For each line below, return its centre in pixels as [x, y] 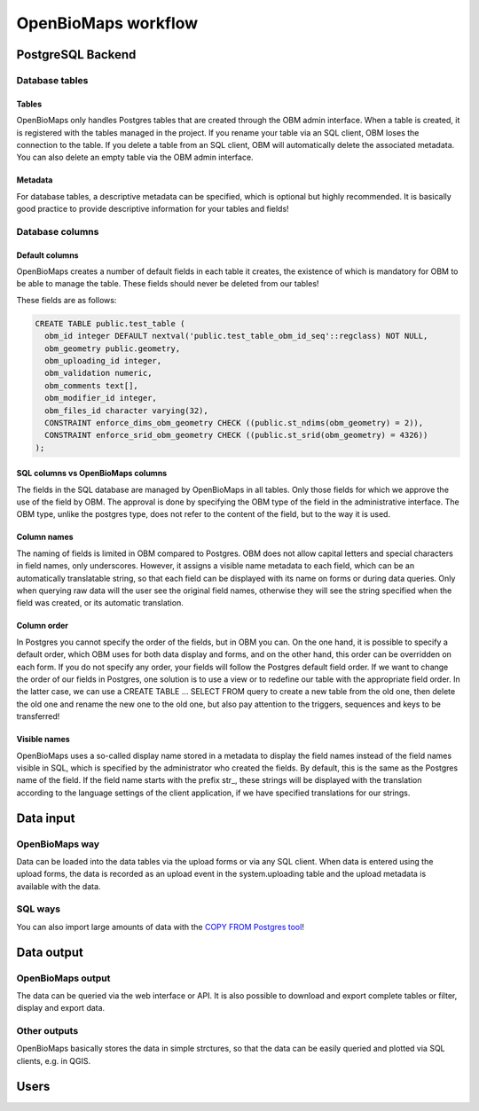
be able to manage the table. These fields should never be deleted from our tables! [168, 284]
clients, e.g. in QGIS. [54, 1060]
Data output [50, 952]
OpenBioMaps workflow [107, 23]
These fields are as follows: [67, 300]
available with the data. [59, 886]
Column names [45, 537]
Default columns [47, 255]
